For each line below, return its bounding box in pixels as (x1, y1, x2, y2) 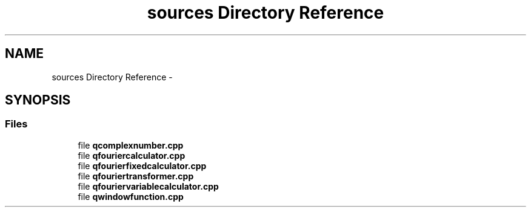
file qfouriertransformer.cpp (78, 170, 194, 181)
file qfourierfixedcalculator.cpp (78, 160, 207, 171)
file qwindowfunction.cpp (78, 191, 184, 202)
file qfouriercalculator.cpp (78, 150, 185, 161)
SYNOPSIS (5, 92, 71, 108)
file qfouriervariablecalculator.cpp (78, 181, 219, 191)
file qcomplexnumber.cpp (78, 140, 184, 150)
